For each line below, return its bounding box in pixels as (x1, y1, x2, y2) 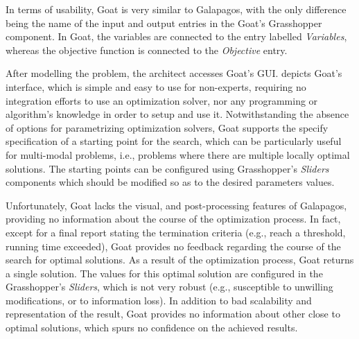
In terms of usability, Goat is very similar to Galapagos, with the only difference (6, 2, 347, 16)
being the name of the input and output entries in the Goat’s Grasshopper (6, 15, 322, 30)
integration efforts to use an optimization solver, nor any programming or (6, 93, 318, 107)
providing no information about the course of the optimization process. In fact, (6, 211, 341, 226)
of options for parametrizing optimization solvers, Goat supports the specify (6, 120, 329, 134)
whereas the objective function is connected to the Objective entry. (6, 42, 288, 57)
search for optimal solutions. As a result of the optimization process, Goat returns (6, 252, 354, 267)
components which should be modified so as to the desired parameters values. (6, 175, 335, 189)
